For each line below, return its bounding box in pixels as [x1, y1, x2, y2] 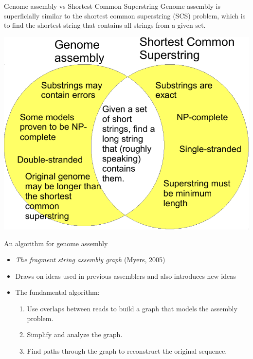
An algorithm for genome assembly [4, 238, 108, 248]
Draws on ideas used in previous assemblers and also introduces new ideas [15, 270, 236, 281]
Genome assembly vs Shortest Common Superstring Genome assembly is [4, 1, 221, 11]
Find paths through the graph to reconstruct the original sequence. [27, 345, 227, 356]
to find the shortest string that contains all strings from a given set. [4, 20, 206, 30]
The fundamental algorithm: [15, 287, 100, 297]
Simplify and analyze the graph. [27, 329, 123, 340]
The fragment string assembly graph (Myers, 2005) [15, 254, 165, 265]
